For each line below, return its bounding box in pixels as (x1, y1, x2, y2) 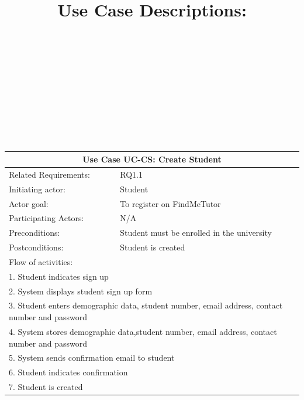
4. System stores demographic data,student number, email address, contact (9, 325, 277, 337)
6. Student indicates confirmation (9, 366, 128, 378)
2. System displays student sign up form (9, 284, 153, 297)
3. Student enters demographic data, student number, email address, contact (9, 299, 283, 311)
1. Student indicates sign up (9, 270, 109, 282)
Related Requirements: (9, 168, 90, 180)
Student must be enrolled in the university (120, 226, 272, 239)
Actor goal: (9, 197, 49, 209)
